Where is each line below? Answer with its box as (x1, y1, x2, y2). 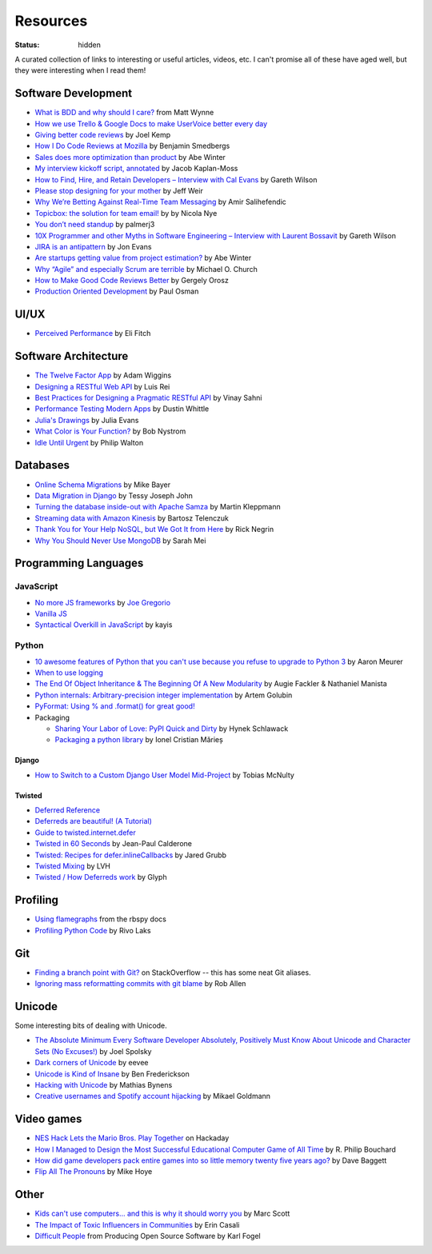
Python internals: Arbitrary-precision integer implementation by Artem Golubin (34, 690, 293, 700)
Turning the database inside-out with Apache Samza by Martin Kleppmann (34, 502, 281, 512)
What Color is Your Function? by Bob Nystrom (34, 426, 186, 436)
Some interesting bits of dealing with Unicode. (14, 1020, 167, 1030)
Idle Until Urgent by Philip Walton (34, 437, 144, 447)
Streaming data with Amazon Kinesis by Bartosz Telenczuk (34, 513, 230, 523)
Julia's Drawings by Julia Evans (34, 415, 139, 425)
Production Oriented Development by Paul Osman (34, 286, 199, 296)
